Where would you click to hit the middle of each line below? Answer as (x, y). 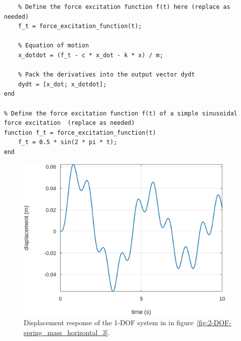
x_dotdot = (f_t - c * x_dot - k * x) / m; (91, 55)
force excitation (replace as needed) (69, 123)
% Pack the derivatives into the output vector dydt (106, 75)
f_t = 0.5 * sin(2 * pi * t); (68, 142)
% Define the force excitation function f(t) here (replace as (124, 7)
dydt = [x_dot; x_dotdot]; (62, 84)
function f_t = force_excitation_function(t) (80, 133)
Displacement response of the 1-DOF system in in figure (109, 322)
